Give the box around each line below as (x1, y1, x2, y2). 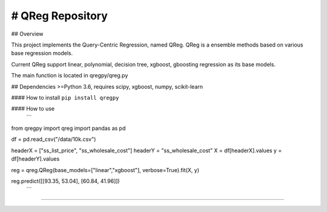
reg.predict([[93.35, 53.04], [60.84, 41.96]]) (11, 178, 121, 185)
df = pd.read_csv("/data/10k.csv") (11, 136, 96, 143)
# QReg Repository (11, 9, 108, 22)
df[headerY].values (11, 155, 60, 162)
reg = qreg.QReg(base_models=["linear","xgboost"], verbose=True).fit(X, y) (11, 166, 200, 173)
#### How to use (11, 105, 54, 112)
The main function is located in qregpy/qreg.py (11, 72, 128, 79)
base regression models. (11, 50, 73, 57)
